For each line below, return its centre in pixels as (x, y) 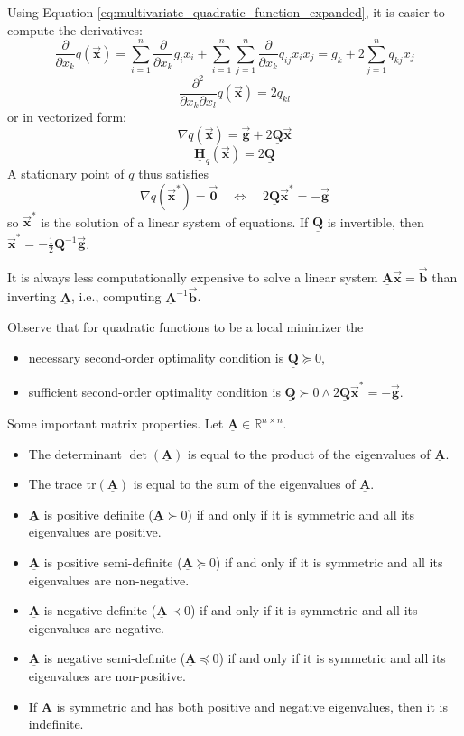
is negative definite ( (100, 610)
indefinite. (56, 724)
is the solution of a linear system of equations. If (175, 221)
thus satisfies (173, 174)
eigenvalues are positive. (95, 532)
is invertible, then (376, 221)
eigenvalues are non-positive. (107, 675)
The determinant (75, 453)
